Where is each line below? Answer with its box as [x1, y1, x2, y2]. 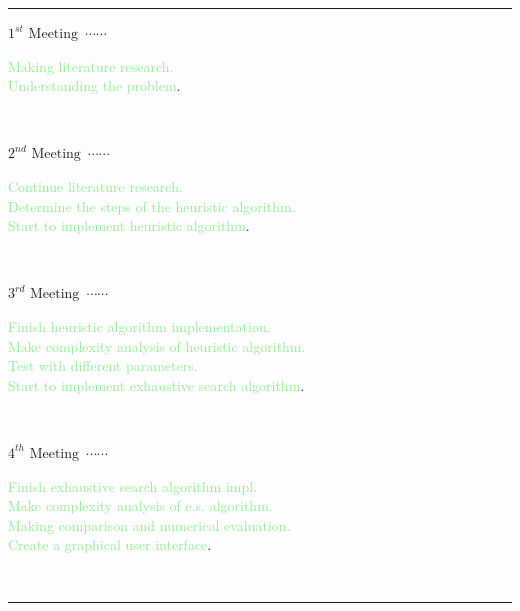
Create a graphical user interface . [8, 534, 212, 555]
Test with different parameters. [8, 355, 198, 376]
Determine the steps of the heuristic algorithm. [8, 195, 296, 216]
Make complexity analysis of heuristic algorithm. [8, 335, 306, 356]
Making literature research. [8, 55, 174, 76]
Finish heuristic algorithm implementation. [8, 315, 271, 336]
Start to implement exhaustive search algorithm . [8, 374, 305, 395]
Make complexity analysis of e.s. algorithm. [8, 495, 273, 516]
